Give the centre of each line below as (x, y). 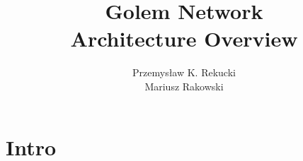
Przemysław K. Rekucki (184, 72)
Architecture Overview (184, 38)
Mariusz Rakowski (184, 86)
